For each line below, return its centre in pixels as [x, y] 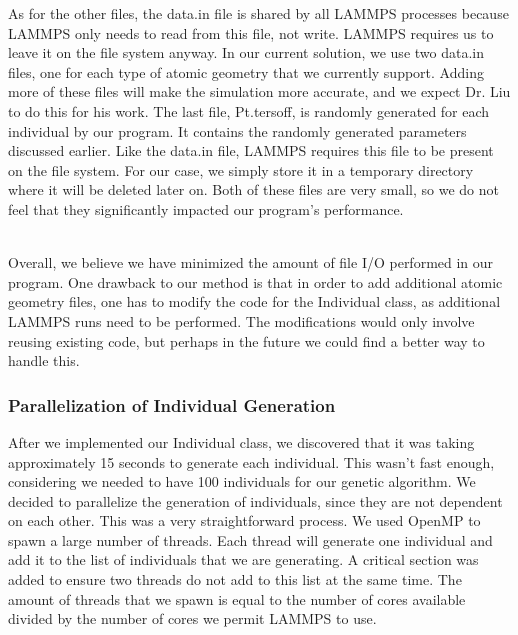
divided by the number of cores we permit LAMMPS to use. [192, 618]
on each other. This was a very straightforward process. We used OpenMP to [244, 520]
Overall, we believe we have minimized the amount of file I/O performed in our [251, 262]
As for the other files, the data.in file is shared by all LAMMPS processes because [258, 13]
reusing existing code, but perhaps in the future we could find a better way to [246, 340]
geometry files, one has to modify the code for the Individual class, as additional [254, 301]
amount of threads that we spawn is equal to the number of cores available [237, 598]
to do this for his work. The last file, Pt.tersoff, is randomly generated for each [249, 110]
